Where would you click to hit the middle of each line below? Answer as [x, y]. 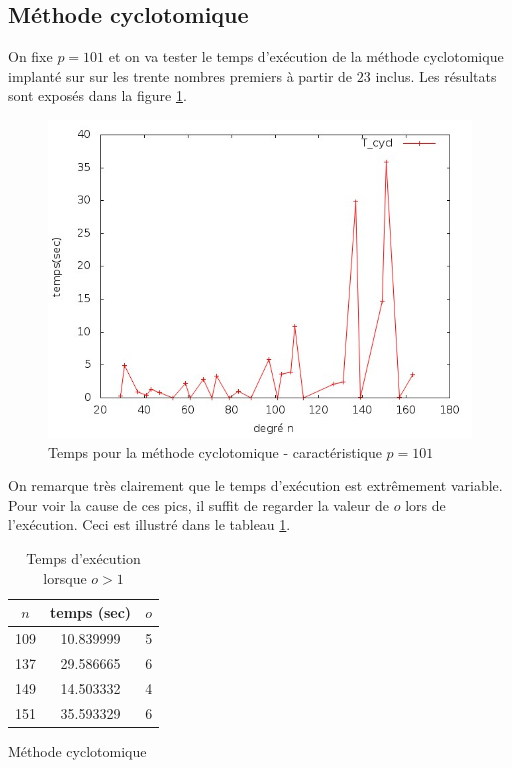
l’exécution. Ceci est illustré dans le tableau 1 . [149, 524]
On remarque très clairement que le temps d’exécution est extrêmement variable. [255, 485]
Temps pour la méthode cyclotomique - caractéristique [215, 451]
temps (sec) [91, 612]
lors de [425, 504]
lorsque [65, 577]
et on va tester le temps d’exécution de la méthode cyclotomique [306, 56]
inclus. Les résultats [436, 75]
